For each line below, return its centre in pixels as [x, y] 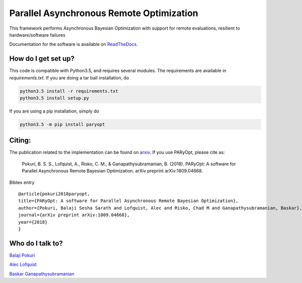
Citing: [20, 140]
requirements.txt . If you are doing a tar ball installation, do [69, 77]
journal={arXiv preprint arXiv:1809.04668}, [74, 215]
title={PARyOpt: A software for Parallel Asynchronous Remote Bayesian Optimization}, [128, 201]
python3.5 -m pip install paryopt [62, 124]
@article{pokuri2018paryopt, [54, 194]
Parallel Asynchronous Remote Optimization [104, 13]
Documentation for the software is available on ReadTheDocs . [73, 44]
